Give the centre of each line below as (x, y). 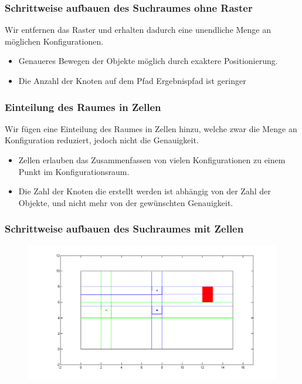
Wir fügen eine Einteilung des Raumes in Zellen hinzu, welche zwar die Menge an (151, 128)
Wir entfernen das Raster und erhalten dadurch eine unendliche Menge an (138, 30)
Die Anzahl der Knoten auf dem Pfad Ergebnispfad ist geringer (132, 80)
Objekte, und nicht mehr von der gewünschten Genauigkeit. (126, 202)
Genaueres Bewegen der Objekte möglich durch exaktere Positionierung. (148, 61)
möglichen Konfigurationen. (54, 41)
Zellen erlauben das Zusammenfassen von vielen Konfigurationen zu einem (152, 160)
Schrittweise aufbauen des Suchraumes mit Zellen (124, 229)
